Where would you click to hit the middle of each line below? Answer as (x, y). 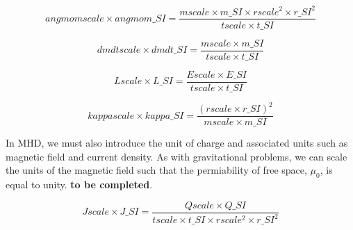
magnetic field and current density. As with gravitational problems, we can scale (176, 156)
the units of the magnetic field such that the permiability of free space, (156, 170)
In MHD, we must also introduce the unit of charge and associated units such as (177, 143)
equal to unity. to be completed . (79, 184)
